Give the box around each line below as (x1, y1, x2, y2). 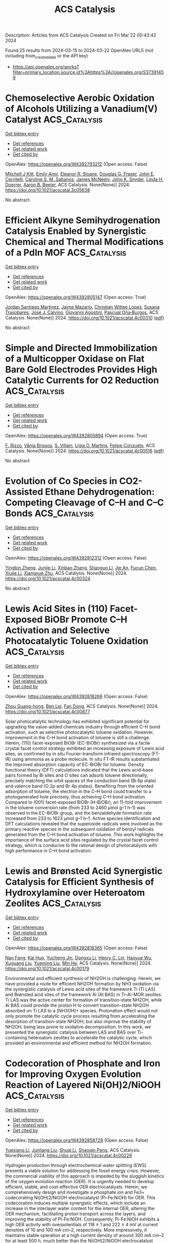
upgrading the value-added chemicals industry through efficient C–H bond (5, 723, 160, 729)
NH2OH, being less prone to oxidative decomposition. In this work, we (5, 1023, 151, 1030)
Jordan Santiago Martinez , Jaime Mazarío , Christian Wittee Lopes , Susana (5, 304, 160, 310)
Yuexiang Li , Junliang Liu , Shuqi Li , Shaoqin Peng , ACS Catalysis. (5, 1147, 141, 1153)
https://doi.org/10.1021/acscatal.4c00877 (5, 708, 90, 714)
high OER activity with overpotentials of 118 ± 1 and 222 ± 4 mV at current (5, 1221, 158, 1227)
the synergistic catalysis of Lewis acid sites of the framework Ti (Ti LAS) (5, 986, 156, 992)
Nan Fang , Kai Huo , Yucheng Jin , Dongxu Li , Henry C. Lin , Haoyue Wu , (5, 955, 153, 961)
